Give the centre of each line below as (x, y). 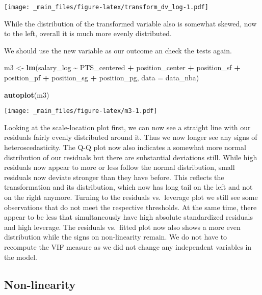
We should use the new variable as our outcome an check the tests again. (118, 50)
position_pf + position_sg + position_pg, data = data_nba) (102, 78)
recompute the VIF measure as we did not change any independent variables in (128, 247)
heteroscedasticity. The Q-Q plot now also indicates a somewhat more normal (125, 147)
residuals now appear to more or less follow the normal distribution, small (120, 167)
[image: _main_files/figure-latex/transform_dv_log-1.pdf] (106, 7)
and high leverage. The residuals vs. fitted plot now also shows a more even (122, 227)
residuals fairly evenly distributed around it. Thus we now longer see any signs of (131, 137)
